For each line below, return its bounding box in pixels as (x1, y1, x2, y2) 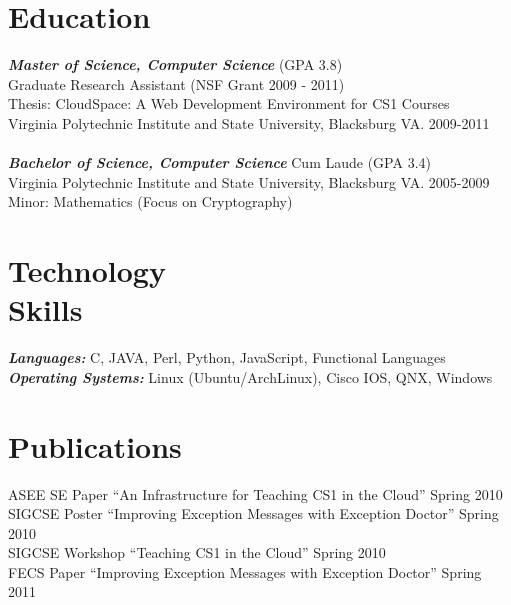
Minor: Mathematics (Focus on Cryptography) (8, 191, 293, 212)
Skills (8, 289, 83, 330)
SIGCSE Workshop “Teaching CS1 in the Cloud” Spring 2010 (8, 542, 386, 563)
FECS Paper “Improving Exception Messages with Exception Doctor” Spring (8, 561, 482, 582)
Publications (8, 425, 182, 466)
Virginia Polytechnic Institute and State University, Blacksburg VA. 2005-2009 (8, 171, 490, 192)
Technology (8, 250, 166, 291)
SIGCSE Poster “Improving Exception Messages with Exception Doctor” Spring (8, 503, 499, 524)
